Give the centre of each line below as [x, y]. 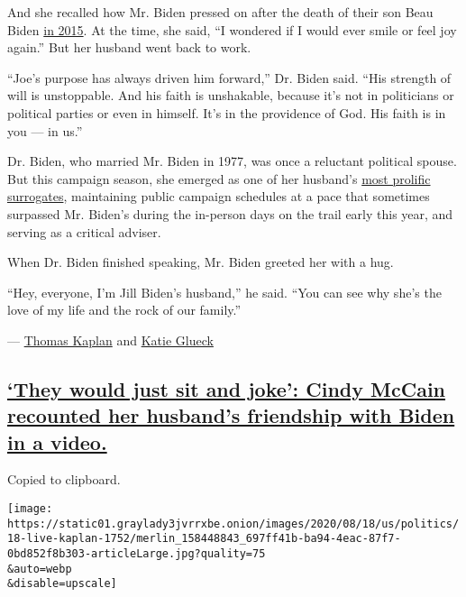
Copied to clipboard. [64, 479]
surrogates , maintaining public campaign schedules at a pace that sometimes [219, 196]
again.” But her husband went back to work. [129, 47]
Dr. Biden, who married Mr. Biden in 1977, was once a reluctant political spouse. [232, 161]
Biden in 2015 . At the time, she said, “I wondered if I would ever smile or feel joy [232, 29]
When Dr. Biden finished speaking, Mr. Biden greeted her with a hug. [201, 262]
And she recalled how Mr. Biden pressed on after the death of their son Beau [220, 12]
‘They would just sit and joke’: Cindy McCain [227, 388]
